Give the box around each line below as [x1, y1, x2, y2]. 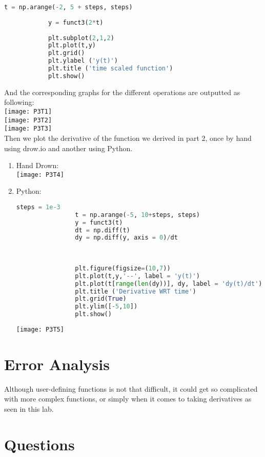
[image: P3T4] [16, 171, 64, 178]
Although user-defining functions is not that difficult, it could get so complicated [4, 383, 258, 394]
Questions [4, 433, 75, 454]
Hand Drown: [16, 160, 59, 171]
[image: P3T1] [4, 107, 52, 115]
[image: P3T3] [4, 125, 52, 133]
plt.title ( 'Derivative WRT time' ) [75, 287, 196, 295]
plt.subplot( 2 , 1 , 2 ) [48, 34, 114, 42]
